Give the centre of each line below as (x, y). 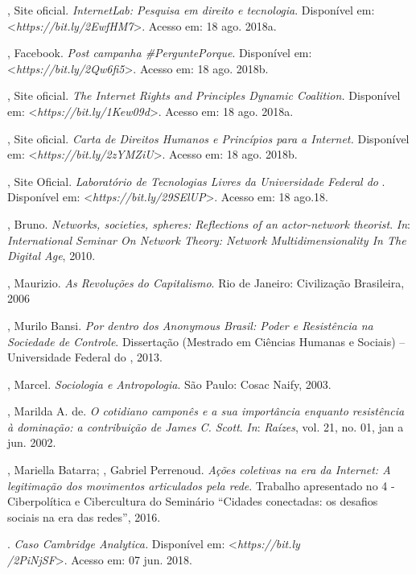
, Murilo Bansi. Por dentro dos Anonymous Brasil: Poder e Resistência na (190, 325)
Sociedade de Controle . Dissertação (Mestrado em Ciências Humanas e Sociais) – (206, 341)
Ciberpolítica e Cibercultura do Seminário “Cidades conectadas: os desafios (193, 501)
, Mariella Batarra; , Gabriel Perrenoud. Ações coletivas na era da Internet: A (199, 470)
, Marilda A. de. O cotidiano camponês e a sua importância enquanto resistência (206, 411)
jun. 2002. (32, 442)
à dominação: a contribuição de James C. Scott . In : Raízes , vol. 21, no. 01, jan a (206, 426)
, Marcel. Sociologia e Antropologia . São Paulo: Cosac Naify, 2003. (169, 384)
